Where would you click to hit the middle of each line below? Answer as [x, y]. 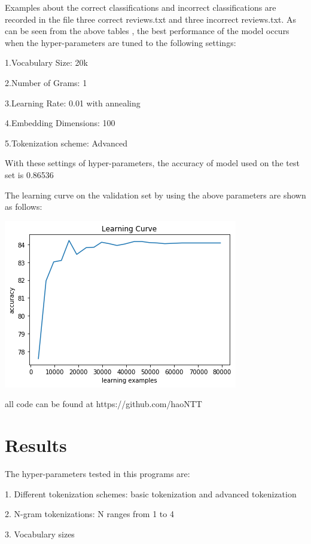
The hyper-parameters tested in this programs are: [97, 474]
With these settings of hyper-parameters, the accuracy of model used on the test [152, 163]
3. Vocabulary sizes [40, 534]
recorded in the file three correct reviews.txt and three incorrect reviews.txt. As [151, 19]
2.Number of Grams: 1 [46, 82]
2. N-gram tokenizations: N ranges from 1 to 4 [89, 514]
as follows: [24, 207]
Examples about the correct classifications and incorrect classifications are [141, 7]
